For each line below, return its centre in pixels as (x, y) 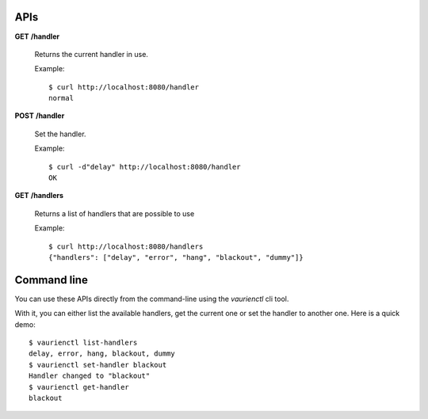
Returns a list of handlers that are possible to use (115, 213)
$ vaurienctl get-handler (79, 387)
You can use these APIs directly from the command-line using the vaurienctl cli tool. (152, 299)
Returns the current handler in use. (91, 54)
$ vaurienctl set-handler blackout (98, 365)
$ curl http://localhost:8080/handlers (126, 246)
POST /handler (40, 116)
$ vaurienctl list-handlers (83, 343)
